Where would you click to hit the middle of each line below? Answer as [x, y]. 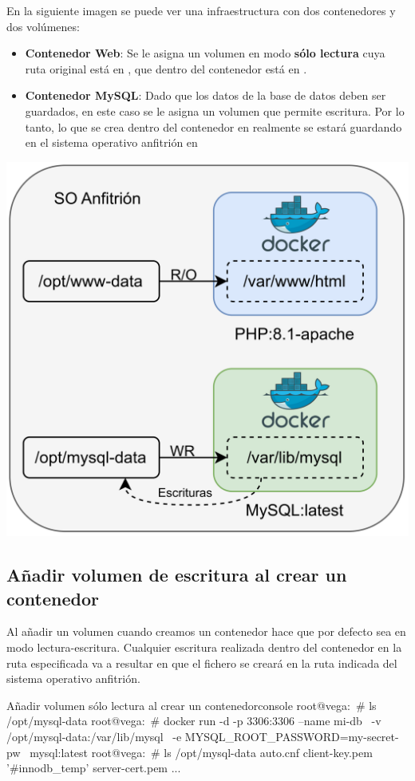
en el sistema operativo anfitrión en [111, 142]
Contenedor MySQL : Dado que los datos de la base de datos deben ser [206, 95]
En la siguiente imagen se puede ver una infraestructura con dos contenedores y [201, 10]
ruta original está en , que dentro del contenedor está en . [166, 68]
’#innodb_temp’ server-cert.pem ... [94, 768]
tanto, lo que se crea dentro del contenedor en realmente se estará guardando [213, 126]
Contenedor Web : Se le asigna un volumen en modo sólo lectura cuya [205, 53]
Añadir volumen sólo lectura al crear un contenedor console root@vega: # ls [192, 705]
